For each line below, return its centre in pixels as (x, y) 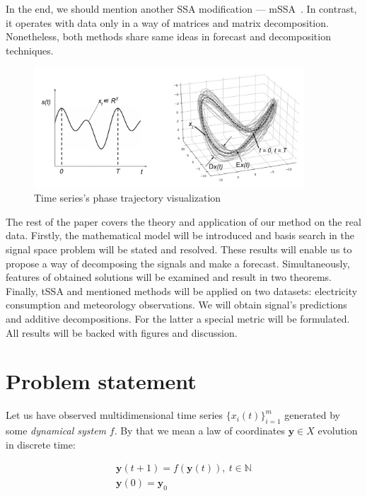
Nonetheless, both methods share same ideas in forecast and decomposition (168, 36)
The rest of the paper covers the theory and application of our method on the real (183, 221)
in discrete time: (41, 444)
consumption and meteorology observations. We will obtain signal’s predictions (176, 305)
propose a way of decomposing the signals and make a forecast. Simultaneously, (178, 263)
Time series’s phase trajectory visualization (128, 198)
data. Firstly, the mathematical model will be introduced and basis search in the (180, 235)
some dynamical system (56, 431)
